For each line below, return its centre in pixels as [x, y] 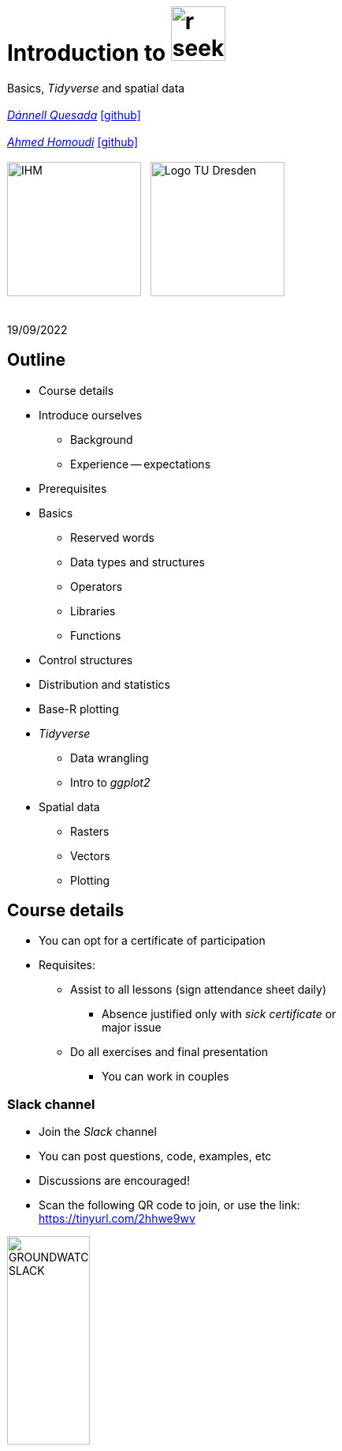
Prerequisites [73, 488]
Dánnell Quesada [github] [74, 115]
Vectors [90, 855]
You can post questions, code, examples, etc [155, 1156]
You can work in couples [165, 1077]
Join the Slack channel [98, 1132]
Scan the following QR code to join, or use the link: [169, 1205]
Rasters [90, 831]
